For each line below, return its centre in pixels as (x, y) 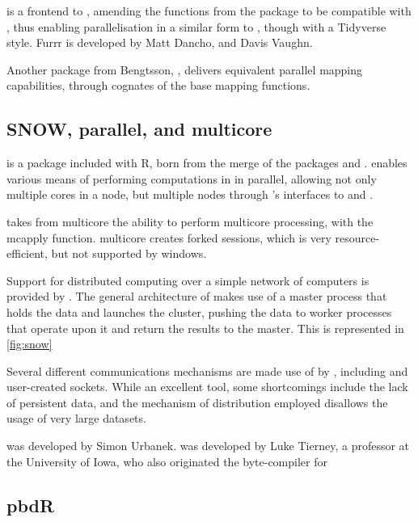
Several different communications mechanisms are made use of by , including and (207, 370)
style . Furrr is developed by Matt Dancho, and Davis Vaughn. (160, 42)
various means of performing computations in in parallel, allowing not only (192, 178)
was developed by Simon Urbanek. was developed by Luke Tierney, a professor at (208, 446)
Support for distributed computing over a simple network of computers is (188, 280)
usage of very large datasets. (76, 418)
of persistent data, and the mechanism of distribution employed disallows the (197, 402)
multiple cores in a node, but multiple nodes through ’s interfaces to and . (190, 194)
